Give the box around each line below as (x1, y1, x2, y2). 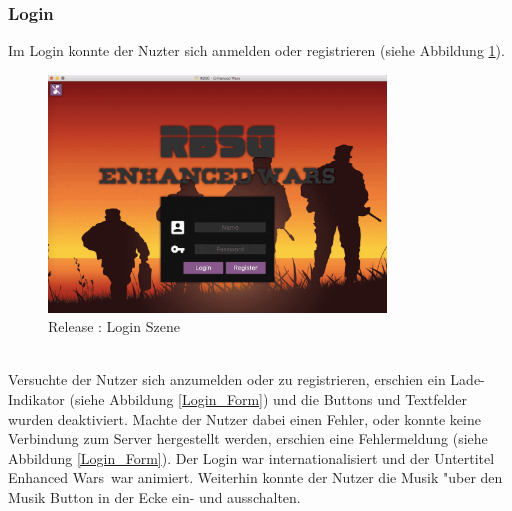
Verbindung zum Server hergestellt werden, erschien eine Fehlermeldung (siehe (8, 428, 488, 449)
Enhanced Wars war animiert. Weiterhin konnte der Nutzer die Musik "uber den (8, 467, 503, 488)
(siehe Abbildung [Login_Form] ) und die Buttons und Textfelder (69, 388, 468, 409)
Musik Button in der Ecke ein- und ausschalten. (8, 486, 301, 507)
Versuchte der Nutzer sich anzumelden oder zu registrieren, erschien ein (8, 369, 446, 390)
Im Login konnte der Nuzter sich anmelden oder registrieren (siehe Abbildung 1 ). (8, 40, 505, 61)
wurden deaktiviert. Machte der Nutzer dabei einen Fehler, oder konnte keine (8, 408, 481, 429)
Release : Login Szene (48, 316, 180, 337)
